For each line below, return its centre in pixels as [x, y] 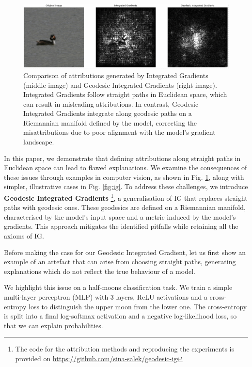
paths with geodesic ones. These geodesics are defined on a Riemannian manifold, [125, 207]
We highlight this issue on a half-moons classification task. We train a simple [118, 287]
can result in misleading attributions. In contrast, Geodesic [111, 104]
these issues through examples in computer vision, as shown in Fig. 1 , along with [124, 177]
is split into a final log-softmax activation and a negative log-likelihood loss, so [120, 316]
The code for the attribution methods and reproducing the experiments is [125, 349]
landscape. [39, 142]
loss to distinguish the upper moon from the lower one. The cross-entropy [138, 306]
